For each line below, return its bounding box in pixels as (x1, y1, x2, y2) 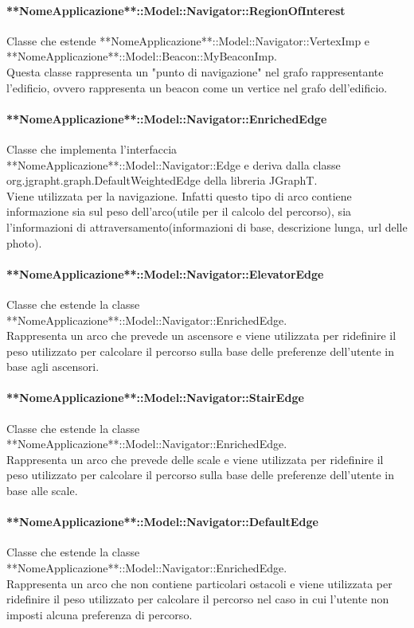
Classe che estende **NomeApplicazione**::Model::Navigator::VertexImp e (6, 32, 370, 49)
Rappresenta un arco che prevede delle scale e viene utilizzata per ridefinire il (6, 451, 384, 467)
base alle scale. (6, 482, 78, 499)
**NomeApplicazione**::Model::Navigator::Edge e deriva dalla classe (6, 156, 341, 173)
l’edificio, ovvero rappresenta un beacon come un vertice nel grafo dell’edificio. (6, 79, 388, 96)
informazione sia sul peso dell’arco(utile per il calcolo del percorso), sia (6, 203, 352, 220)
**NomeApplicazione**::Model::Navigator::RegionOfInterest (6, 2, 346, 18)
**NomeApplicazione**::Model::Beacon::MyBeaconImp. (6, 48, 277, 64)
